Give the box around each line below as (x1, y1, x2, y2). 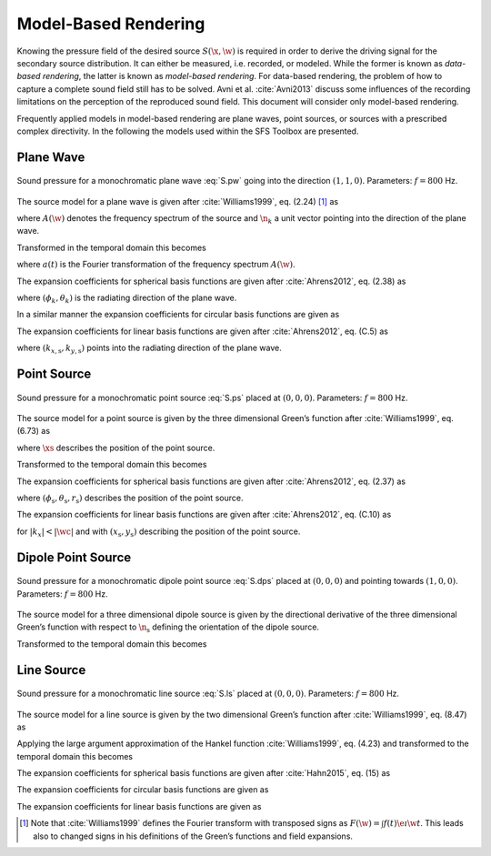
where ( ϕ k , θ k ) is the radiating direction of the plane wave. (16, 292, 237, 305)
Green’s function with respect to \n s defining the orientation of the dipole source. (16, 621, 320, 635)
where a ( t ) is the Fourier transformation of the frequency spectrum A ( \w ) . (16, 259, 296, 270)
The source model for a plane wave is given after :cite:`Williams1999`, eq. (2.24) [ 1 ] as (16, 196, 339, 206)
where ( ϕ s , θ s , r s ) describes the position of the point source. (16, 492, 244, 505)
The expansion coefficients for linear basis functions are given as (16, 801, 262, 811)
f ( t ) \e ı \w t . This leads (383, 818, 464, 829)
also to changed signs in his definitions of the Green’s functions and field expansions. (33, 831, 354, 841)
